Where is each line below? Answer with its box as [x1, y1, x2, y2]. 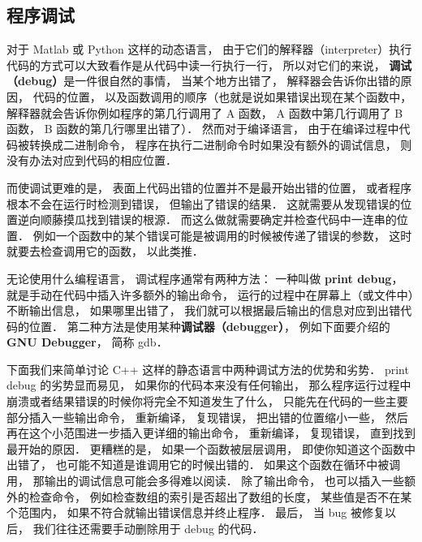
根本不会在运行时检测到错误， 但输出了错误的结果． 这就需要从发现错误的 [6, 195, 401, 212]
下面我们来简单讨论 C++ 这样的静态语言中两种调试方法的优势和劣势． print [6, 360, 409, 377]
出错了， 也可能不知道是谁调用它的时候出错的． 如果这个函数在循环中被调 [6, 456, 401, 473]
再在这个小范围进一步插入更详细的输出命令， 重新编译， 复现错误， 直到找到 [6, 424, 416, 441]
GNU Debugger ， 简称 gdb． [6, 333, 168, 351]
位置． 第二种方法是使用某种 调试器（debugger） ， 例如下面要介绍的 [28, 317, 390, 334]
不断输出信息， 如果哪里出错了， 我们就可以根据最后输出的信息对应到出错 [6, 302, 401, 319]
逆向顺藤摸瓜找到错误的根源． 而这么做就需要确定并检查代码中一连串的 [17, 211, 397, 228]
